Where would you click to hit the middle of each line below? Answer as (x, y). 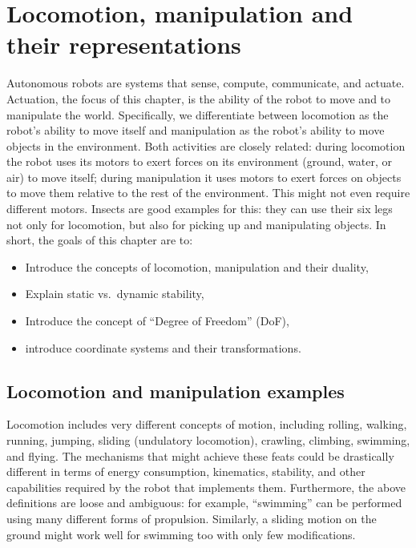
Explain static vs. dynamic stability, (115, 294)
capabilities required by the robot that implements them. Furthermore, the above (206, 487)
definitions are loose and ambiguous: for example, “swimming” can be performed (204, 503)
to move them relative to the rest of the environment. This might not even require (208, 193)
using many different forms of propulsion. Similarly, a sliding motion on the (192, 518)
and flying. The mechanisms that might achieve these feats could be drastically (200, 455)
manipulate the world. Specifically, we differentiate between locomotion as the (198, 114)
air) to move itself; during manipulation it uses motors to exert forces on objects (204, 177)
